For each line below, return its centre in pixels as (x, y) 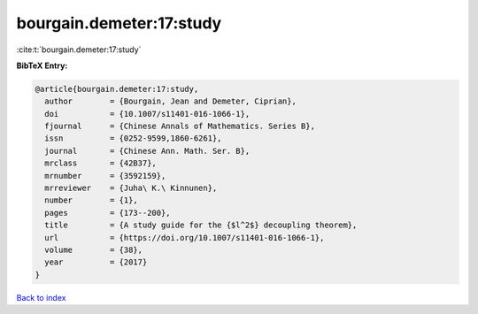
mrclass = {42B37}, (100, 163)
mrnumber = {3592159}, (105, 176)
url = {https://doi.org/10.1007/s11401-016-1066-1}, (185, 237)
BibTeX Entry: (42, 65)
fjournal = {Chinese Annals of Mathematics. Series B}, (180, 126)
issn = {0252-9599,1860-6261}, (133, 138)
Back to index (41, 297)
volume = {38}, (94, 250)
